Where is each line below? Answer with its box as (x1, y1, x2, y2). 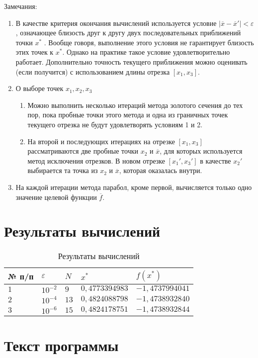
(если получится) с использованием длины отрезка (15, 66, 170, 77)
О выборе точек (15, 83, 64, 93)
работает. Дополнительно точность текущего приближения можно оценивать (15, 56, 248, 67)
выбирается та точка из (27, 165, 98, 176)
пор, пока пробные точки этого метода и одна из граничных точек (27, 109, 228, 120)
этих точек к (15, 47, 54, 57)
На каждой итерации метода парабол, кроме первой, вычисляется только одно (15, 181, 252, 192)
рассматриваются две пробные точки (27, 146, 138, 156)
